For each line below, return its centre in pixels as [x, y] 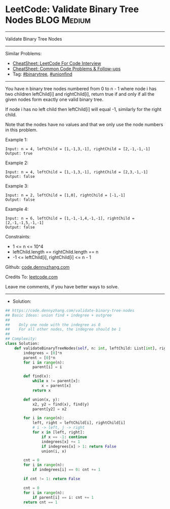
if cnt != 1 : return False [52, 479]
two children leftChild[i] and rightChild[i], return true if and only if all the [80, 94]
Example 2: [17, 163]
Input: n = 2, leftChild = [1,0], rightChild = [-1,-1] [65, 195]
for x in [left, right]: [58, 432]
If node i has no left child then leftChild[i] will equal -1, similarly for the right [83, 109]
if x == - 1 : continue [64, 437]
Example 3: [17, 186]
